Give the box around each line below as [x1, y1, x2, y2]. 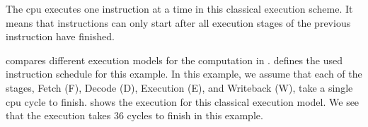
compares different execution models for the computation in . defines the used [6, 52, 343, 67]
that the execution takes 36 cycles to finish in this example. [6, 108, 263, 123]
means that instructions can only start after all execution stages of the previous [6, 15, 351, 30]
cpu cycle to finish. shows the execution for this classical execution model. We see [6, 94, 360, 109]
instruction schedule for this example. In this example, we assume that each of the [6, 66, 362, 81]
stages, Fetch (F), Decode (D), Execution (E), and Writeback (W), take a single [6, 80, 353, 95]
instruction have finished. [6, 29, 115, 44]
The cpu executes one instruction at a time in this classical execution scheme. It [6, 1, 353, 16]
